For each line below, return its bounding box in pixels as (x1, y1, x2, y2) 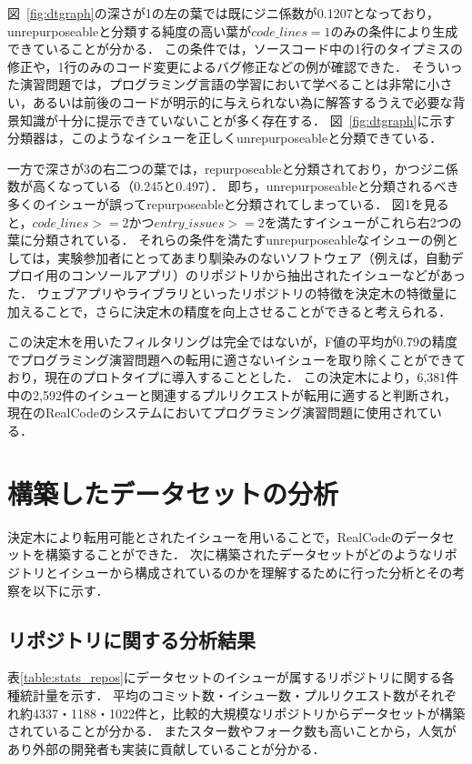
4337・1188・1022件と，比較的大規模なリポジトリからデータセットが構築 (32, 703, 466, 722)
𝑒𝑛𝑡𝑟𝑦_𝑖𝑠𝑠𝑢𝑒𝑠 (154, 216, 225, 230)
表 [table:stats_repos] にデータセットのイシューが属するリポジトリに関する (7, 668, 442, 687)
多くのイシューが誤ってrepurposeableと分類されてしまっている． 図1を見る (7, 194, 449, 213)
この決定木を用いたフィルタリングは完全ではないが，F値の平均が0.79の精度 (7, 332, 457, 351)
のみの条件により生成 (330, 21, 458, 40)
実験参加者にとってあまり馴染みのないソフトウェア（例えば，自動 (57, 247, 451, 266)
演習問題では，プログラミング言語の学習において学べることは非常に (19, 75, 427, 94)
